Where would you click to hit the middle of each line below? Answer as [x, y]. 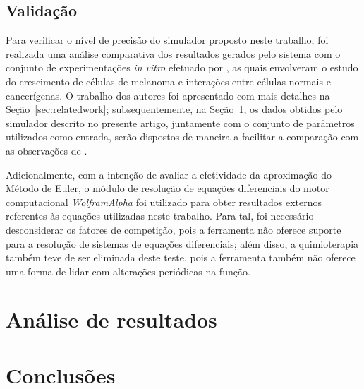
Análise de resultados [111, 319]
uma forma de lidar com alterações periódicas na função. [128, 271]
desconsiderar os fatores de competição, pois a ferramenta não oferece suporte [174, 229]
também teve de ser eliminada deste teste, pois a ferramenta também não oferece [181, 257]
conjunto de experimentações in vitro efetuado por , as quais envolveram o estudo [182, 67]
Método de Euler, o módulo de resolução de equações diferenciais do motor [168, 188]
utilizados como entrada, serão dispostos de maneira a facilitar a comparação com [182, 137]
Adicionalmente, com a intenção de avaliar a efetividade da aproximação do [169, 174]
